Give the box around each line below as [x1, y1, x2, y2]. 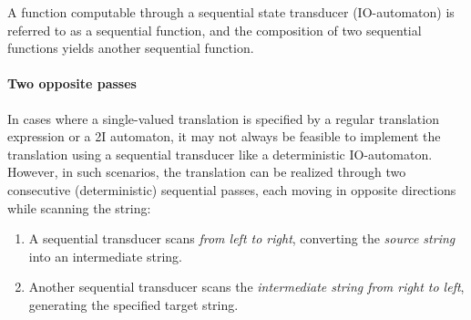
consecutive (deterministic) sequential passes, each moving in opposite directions [7, 180, 456, 199]
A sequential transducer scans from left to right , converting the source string [28, 229, 456, 248]
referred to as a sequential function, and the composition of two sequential [7, 20, 422, 39]
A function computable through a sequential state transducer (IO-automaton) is [7, 3, 455, 21]
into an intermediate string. [28, 246, 182, 265]
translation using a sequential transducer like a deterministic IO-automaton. [7, 144, 433, 163]
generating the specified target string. [28, 294, 239, 314]
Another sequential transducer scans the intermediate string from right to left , [28, 277, 465, 296]
